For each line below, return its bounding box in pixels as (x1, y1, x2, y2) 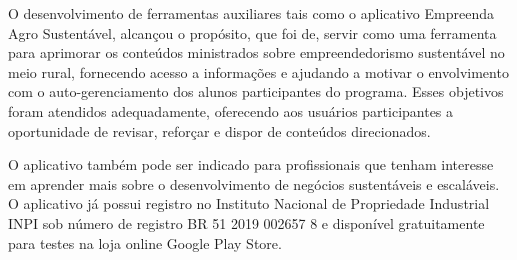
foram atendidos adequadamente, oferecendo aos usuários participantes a (8, 100, 454, 121)
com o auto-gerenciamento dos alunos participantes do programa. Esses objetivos (8, 81, 504, 102)
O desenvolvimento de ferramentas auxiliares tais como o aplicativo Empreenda (8, 3, 494, 23)
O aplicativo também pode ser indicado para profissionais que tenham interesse (8, 154, 494, 175)
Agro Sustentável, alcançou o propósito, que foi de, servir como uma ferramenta (8, 22, 497, 43)
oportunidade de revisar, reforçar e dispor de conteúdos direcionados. (8, 120, 431, 141)
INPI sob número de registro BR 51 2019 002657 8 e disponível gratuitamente (8, 212, 485, 233)
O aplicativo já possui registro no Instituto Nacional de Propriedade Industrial (8, 193, 490, 214)
